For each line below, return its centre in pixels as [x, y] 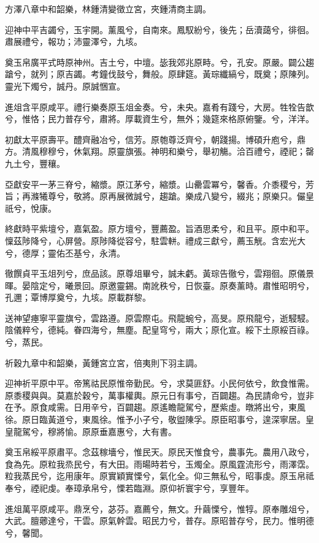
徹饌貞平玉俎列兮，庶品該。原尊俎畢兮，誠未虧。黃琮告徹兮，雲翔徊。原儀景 [159, 273]
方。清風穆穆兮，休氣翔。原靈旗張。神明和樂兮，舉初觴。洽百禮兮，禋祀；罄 [159, 151]
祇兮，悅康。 [31, 208]
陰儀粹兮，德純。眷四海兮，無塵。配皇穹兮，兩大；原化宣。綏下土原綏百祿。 [159, 330]
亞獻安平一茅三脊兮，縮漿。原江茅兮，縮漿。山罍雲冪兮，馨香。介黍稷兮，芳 [159, 184]
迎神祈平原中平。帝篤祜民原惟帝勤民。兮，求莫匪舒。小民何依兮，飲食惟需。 [159, 383]
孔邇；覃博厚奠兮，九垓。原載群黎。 [78, 297]
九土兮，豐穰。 [35, 163]
